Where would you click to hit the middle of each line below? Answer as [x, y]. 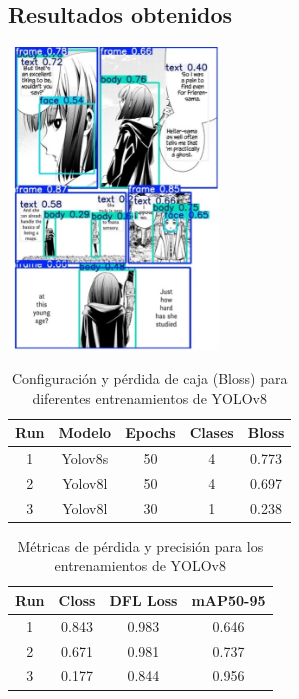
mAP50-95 [228, 599]
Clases [211, 432]
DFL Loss [143, 599]
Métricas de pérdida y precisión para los [140, 545]
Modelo [85, 432]
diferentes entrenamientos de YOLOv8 [149, 397]
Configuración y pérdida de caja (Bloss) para [149, 377]
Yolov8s [85, 457]
